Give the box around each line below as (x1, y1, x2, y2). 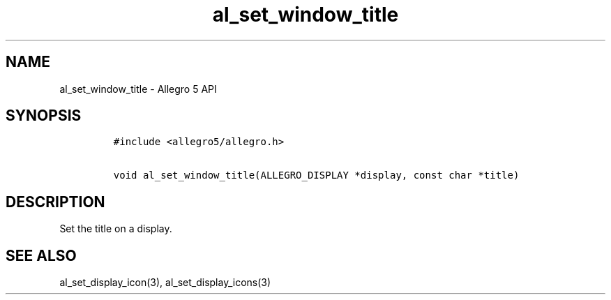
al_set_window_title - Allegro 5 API (59, 82, 217, 95)
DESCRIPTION (6, 193, 105, 211)
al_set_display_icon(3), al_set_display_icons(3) (59, 276, 271, 289)
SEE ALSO (6, 246, 77, 264)
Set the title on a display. (59, 223, 172, 235)
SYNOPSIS (6, 107, 82, 125)
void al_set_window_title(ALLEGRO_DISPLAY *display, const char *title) (113, 170, 520, 181)
